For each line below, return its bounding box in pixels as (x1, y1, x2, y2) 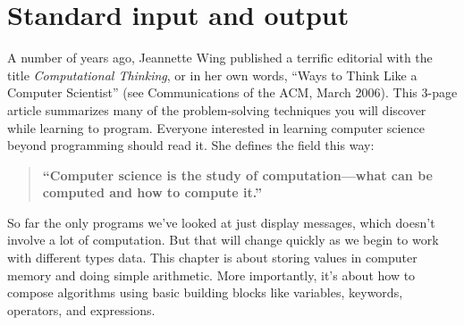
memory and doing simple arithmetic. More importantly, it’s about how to (7, 265, 416, 284)
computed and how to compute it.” (42, 183, 262, 202)
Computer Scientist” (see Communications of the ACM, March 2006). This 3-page (7, 83, 458, 102)
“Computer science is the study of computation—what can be (42, 165, 433, 184)
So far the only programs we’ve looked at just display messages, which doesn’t (7, 212, 435, 231)
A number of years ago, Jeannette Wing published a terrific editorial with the (7, 48, 433, 67)
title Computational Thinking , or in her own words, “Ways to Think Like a (7, 65, 418, 84)
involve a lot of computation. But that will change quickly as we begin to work (7, 230, 439, 249)
